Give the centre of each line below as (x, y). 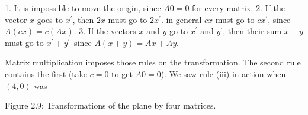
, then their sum (252, 31)
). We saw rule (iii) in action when (223, 73)
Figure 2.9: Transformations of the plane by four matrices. (110, 105)
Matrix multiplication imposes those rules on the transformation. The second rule (153, 62)
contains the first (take (46, 73)
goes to (50, 19)
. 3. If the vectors (105, 31)
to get (122, 73)
